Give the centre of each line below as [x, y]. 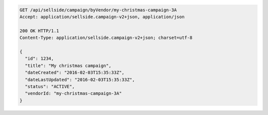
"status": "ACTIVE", [50, 86]
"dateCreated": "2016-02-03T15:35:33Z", [75, 73]
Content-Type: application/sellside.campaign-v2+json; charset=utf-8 [106, 38]
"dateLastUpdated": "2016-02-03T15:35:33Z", [80, 79]
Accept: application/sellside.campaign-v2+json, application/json [102, 17]
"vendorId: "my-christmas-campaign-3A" [73, 94]
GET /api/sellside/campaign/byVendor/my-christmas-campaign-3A [98, 10]
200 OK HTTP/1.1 [39, 31]
